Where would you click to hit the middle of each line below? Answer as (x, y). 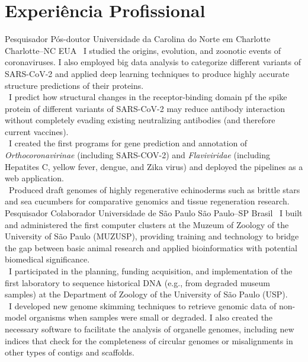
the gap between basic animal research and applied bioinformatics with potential (151, 247)
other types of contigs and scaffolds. (70, 352)
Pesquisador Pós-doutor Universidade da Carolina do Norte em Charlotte (138, 39)
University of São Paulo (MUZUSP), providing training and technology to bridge (152, 236)
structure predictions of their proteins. (74, 85)
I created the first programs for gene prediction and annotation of (128, 143)
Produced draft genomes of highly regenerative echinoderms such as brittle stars (154, 189)
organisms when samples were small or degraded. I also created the (151, 317)
